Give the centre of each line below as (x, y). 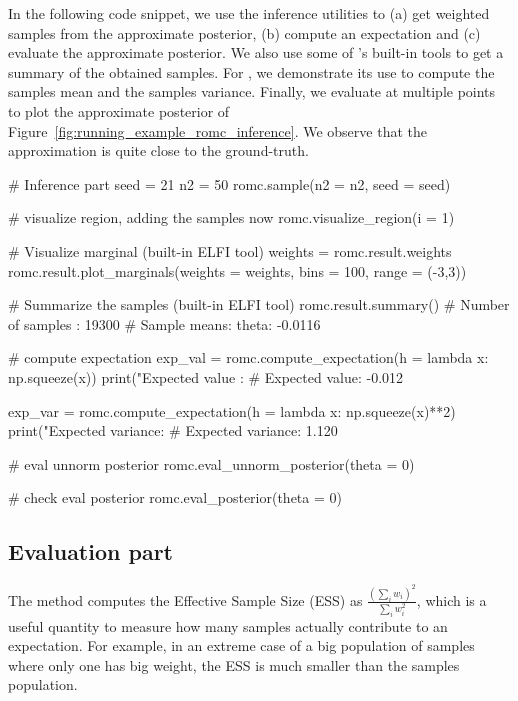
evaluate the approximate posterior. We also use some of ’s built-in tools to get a (256, 52)
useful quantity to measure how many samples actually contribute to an (228, 625)
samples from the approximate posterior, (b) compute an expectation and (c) (244, 32)
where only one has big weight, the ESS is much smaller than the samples (234, 664)
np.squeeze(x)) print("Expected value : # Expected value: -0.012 (206, 376)
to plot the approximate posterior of (119, 110)
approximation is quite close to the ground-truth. (158, 150)
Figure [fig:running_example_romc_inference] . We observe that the (217, 130)
